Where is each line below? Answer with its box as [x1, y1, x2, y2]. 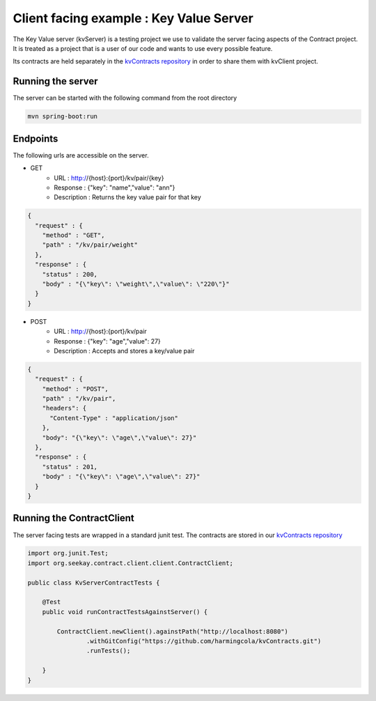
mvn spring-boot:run [27, 112, 97, 121]
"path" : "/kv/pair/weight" [42, 241, 139, 249]
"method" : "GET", [42, 231, 105, 240]
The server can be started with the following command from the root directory [13, 94, 237, 102]
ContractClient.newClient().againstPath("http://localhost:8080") [56, 627, 289, 635]
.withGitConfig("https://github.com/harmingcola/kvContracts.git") [86, 638, 322, 645]
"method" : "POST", [42, 385, 109, 393]
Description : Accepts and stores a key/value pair [54, 346, 195, 355]
